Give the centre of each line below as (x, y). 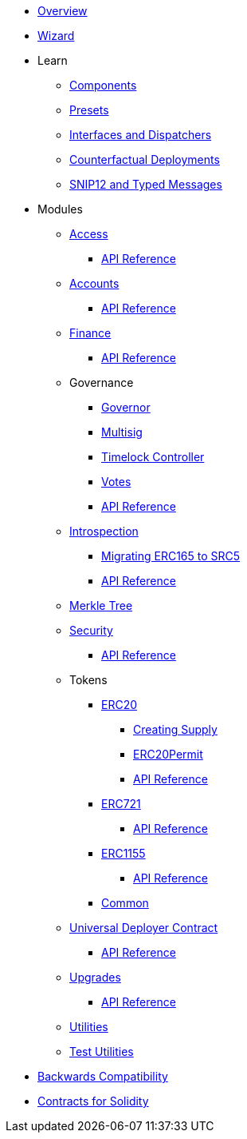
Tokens (88, 680)
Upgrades (95, 977)
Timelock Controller (153, 457)
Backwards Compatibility (103, 1076)
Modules (60, 209)
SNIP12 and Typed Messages (146, 184)
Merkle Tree (101, 605)
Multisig (122, 432)
